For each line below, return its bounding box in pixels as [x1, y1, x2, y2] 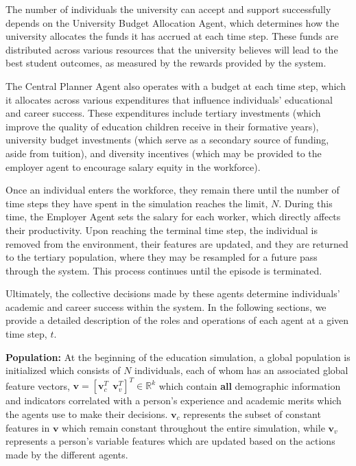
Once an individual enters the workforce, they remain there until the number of [5, 183, 340, 197]
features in [5, 420, 50, 434]
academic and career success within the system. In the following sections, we [5, 299, 327, 314]
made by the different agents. [5, 447, 128, 461]
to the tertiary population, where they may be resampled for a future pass [5, 250, 318, 264]
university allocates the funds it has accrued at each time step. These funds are [5, 29, 339, 43]
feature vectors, [5, 378, 70, 393]
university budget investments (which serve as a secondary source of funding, [5, 132, 329, 147]
